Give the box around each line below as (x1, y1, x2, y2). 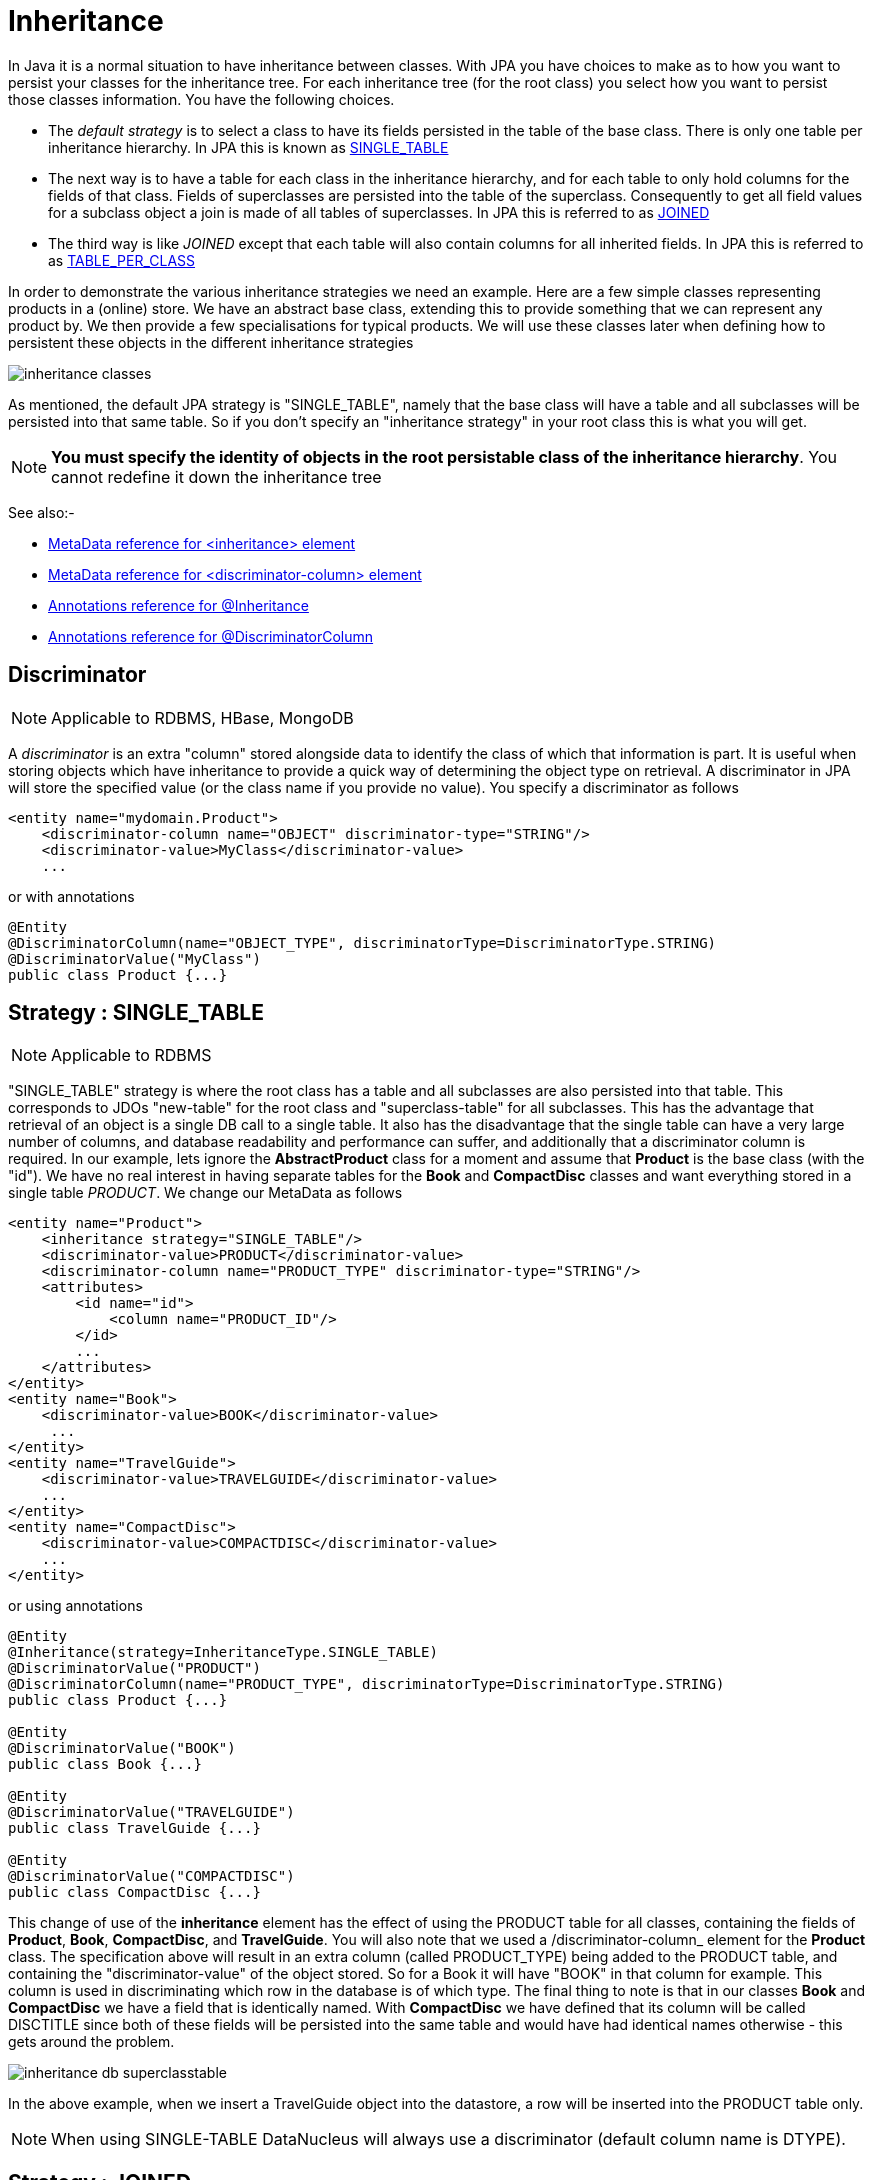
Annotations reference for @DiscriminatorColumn (48, 627, 374, 645)
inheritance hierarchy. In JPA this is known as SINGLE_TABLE (48, 138, 449, 156)
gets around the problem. (8, 2033, 175, 2051)
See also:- (8, 503, 75, 521)
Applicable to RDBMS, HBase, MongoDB (51, 707, 354, 728)
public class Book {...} (8, 1756, 202, 1773)
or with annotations (8, 887, 135, 905)
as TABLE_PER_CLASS (48, 251, 196, 269)
